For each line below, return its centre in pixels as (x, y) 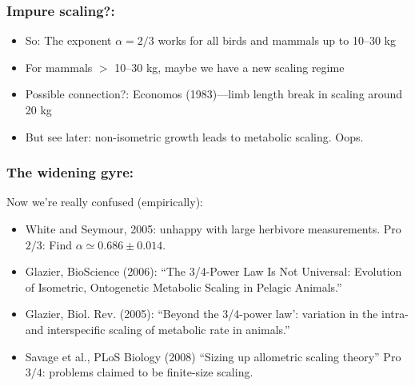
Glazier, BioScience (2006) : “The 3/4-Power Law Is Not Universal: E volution (213, 271)
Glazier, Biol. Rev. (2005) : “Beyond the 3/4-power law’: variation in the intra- (217, 314)
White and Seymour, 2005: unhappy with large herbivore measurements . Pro (213, 229)
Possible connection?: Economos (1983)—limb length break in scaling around (214, 94)
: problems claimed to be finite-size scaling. (148, 372)
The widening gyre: (70, 172)
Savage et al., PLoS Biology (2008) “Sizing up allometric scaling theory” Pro (213, 356)
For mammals (59, 67)
